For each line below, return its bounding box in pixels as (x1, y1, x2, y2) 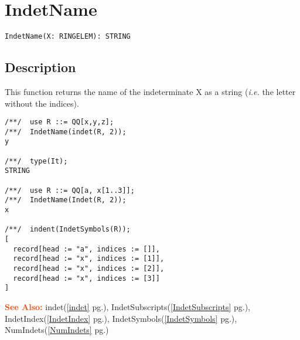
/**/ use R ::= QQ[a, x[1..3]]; (5, 186, 135, 195)
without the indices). (5, 97, 79, 109)
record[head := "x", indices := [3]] (13, 274, 160, 283)
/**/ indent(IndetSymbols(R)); (5, 225, 131, 234)
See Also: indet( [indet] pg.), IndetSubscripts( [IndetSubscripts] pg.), (5, 300, 250, 312)
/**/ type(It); (5, 157, 68, 165)
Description (5, 58, 76, 76)
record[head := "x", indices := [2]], (13, 264, 165, 273)
